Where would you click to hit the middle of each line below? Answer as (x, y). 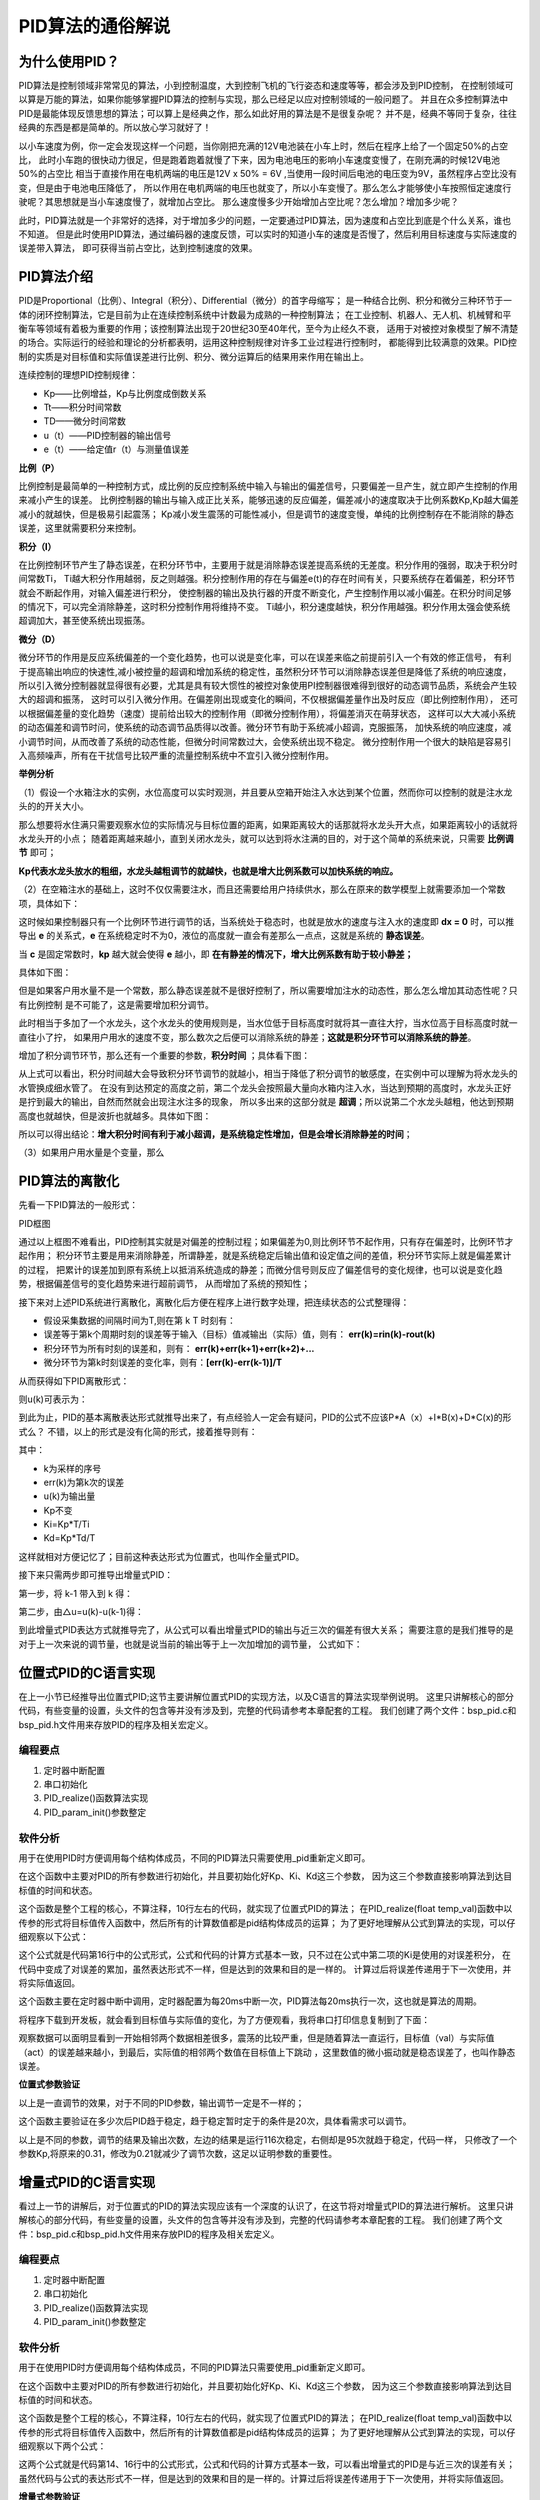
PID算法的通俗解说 (94, 26)
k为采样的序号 (72, 1468)
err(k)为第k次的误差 (84, 1482)
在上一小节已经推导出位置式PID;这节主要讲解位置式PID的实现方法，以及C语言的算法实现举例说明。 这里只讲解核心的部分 (266, 1696)
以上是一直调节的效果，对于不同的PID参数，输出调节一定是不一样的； (161, 2102)
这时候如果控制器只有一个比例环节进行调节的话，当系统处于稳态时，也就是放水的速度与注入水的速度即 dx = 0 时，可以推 (266, 921)
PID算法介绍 (56, 276)
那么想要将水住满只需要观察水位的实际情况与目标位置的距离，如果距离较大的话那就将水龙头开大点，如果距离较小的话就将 (268, 824)
